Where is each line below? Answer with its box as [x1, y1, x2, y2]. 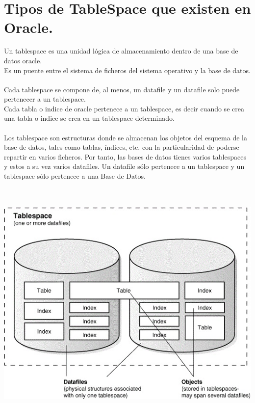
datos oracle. [4, 55, 42, 65]
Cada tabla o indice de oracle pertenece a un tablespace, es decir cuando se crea [4, 103, 244, 113]
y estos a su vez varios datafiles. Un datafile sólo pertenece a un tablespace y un [4, 161, 245, 171]
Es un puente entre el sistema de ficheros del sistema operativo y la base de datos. [4, 65, 251, 75]
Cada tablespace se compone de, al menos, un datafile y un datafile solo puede [4, 84, 240, 94]
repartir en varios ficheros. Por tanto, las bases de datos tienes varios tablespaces [4, 151, 246, 161]
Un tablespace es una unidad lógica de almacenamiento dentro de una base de [4, 46, 238, 56]
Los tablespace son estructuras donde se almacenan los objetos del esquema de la [4, 132, 247, 142]
